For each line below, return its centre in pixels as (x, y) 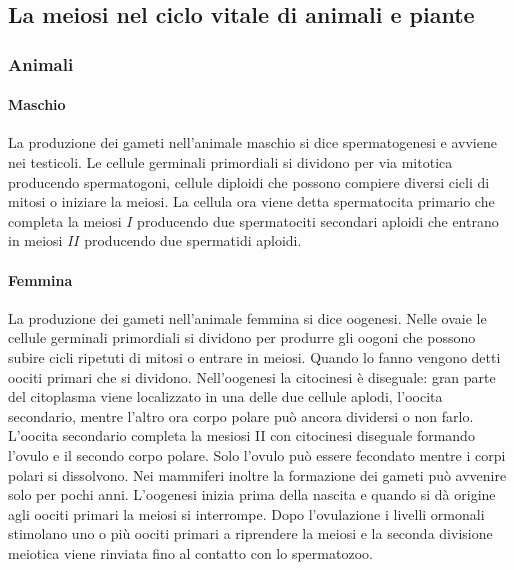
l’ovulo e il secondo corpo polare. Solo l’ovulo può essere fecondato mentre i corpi (257, 454)
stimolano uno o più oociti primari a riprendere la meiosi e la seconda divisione (250, 533)
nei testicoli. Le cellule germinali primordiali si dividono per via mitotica (230, 162)
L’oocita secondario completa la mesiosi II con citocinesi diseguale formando (241, 435)
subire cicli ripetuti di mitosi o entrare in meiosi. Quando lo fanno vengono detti (254, 356)
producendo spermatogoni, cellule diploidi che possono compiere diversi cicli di (249, 181)
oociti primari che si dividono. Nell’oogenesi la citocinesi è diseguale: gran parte (252, 376)
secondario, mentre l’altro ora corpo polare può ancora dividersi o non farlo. (241, 415)
